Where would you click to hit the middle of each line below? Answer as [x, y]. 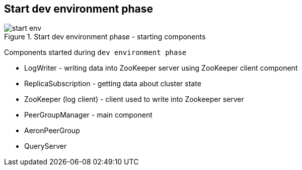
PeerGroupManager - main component [88, 115]
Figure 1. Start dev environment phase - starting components [105, 37]
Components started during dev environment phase [95, 52]
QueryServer [46, 146]
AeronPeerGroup [52, 131]
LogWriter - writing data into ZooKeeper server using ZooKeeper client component [161, 68]
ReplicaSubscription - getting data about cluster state [113, 84]
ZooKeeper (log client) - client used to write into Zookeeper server [134, 99]
